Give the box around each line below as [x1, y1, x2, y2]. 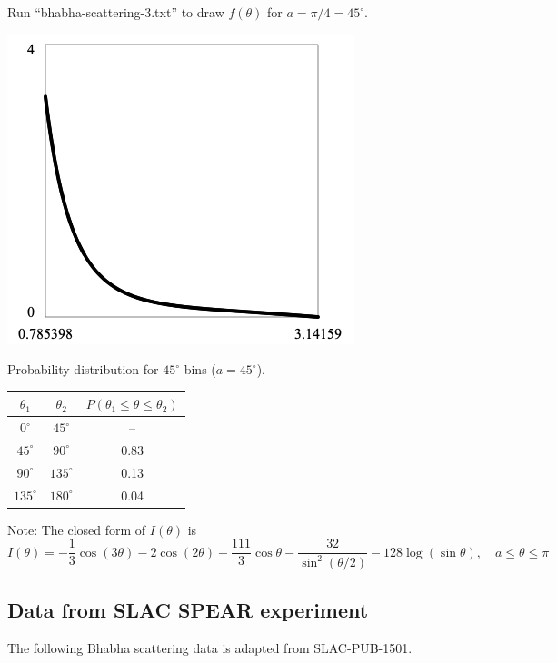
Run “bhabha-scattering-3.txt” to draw [7, 3, 224, 21]
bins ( [184, 360, 216, 379]
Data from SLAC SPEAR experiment [7, 596, 369, 624]
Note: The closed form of [7, 520, 146, 539]
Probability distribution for [7, 360, 159, 379]
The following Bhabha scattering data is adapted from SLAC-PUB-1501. [7, 638, 413, 657]
